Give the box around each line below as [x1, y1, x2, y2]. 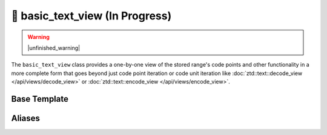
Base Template [11, 94, 69, 104]
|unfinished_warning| [27, 44, 81, 51]
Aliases [11, 113, 41, 123]
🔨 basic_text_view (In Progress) [11, 9, 172, 22]
